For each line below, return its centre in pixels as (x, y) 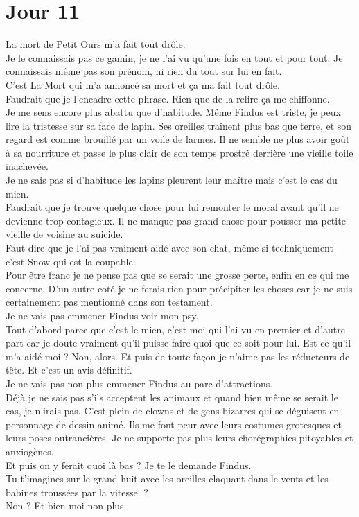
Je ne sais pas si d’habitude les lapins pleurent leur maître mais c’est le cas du (172, 180)
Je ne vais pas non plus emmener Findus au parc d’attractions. (139, 383)
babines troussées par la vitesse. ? (77, 492)
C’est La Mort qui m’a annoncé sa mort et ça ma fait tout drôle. (143, 84)
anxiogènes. (30, 451)
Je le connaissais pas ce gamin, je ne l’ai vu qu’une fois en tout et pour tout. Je (174, 57)
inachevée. (27, 166)
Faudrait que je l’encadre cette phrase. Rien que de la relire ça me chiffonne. (168, 98)
